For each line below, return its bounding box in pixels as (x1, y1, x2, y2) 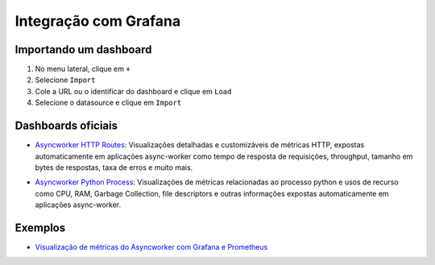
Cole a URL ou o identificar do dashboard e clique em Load (35, 86, 232, 96)
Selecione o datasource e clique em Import (35, 97, 182, 108)
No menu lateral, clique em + (35, 64, 130, 74)
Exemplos (14, 221, 66, 234)
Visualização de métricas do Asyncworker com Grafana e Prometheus (35, 242, 268, 251)
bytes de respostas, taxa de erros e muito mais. (35, 162, 193, 172)
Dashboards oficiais (14, 119, 118, 133)
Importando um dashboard (14, 43, 152, 56)
